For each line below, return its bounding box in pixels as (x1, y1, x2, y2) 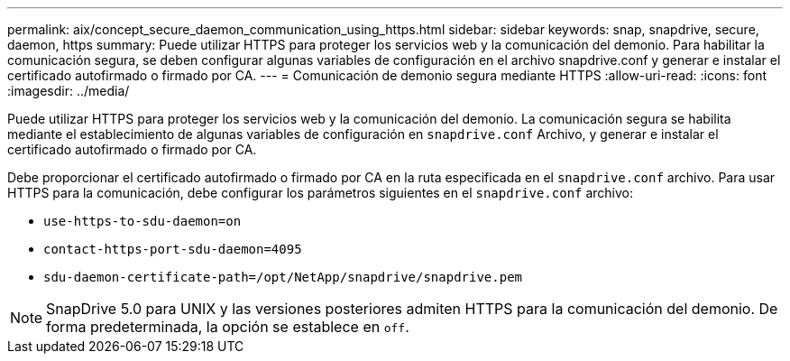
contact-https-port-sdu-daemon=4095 (43, 242, 302, 256)
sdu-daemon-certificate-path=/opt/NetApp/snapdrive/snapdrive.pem (43, 270, 523, 284)
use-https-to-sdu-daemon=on (43, 214, 242, 228)
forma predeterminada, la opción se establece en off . (46, 318, 409, 336)
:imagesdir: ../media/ (7, 83, 130, 98)
